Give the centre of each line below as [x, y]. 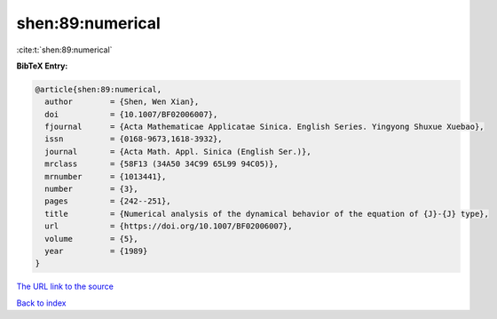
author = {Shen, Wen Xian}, [122, 102]
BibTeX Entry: [42, 66]
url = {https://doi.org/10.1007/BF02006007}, [169, 226]
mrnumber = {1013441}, [106, 176]
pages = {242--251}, [108, 201]
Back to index [41, 303]
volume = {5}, [92, 239]
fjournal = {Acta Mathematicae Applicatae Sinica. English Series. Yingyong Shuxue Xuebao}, [264, 127]
